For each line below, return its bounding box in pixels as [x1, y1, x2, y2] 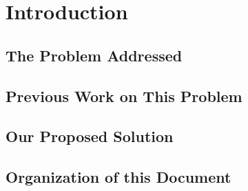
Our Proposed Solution [6, 125, 174, 147]
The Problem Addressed [6, 44, 183, 66]
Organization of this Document [6, 166, 231, 188]
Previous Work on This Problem [6, 85, 242, 106]
